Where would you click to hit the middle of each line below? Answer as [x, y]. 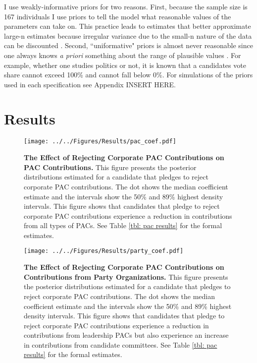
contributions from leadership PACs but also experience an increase [126, 335]
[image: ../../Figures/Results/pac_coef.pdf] [100, 142]
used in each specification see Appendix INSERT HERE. [90, 84]
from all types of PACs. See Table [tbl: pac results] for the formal [123, 225]
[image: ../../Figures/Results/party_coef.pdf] [104, 251]
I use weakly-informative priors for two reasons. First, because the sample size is [126, 6]
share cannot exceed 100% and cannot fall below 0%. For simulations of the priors [128, 75]
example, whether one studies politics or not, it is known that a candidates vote [125, 65]
